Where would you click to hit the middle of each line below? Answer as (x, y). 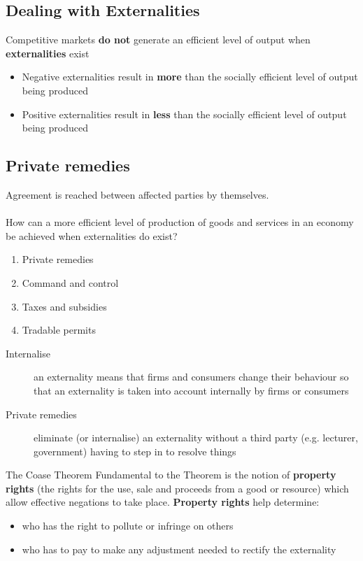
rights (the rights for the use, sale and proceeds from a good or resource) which (177, 488)
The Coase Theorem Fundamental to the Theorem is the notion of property (171, 475)
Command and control (70, 282)
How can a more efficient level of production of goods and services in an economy (180, 222)
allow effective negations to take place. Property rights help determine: (163, 502)
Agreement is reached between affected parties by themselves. (137, 194)
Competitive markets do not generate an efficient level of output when (158, 40)
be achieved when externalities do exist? (92, 235)
